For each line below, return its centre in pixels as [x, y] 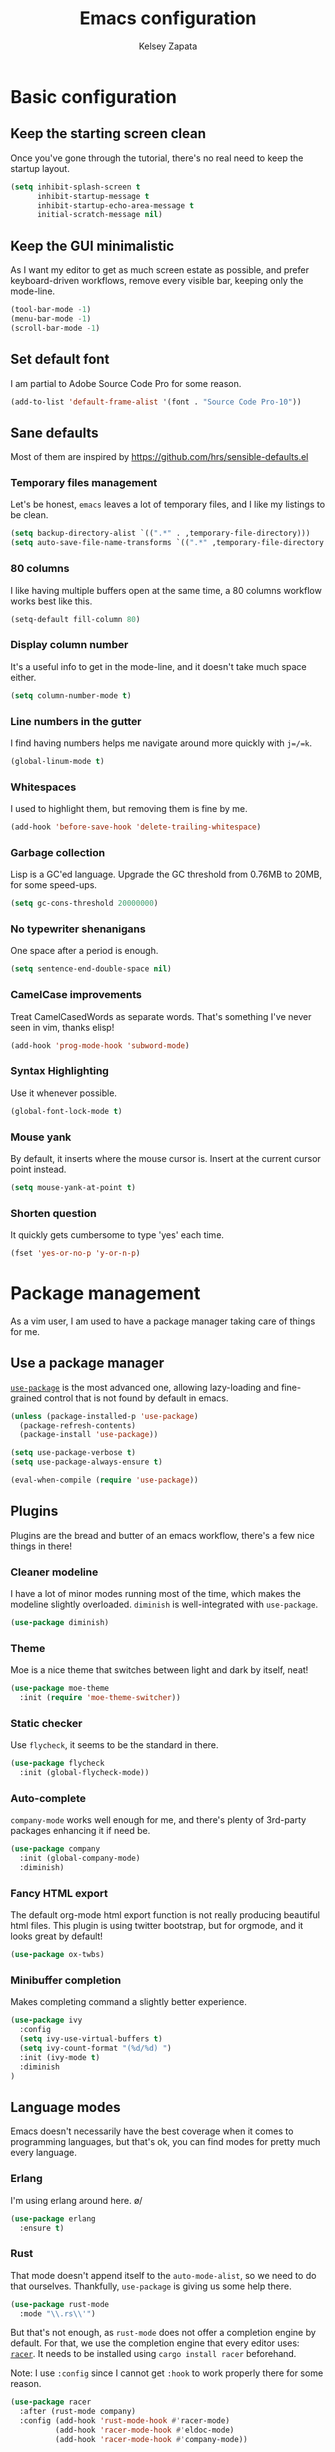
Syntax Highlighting [60, 1071]
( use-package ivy [46, 2020]
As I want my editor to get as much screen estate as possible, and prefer [160, 270]
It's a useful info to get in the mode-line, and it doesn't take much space [158, 666]
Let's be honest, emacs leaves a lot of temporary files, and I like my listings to [168, 504]
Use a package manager [87, 1363]
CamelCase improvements [76, 995]
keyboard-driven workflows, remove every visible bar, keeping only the [157, 281]
